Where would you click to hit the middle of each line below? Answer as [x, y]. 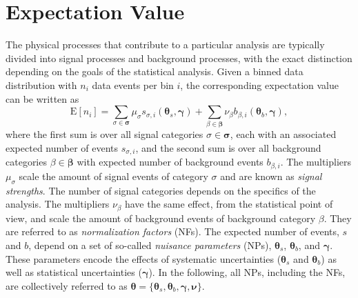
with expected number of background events [170, 162]
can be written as [42, 98]
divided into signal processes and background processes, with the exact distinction [179, 58]
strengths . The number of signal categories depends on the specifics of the [161, 190]
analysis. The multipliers [58, 204]
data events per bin [133, 85]
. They [338, 218]
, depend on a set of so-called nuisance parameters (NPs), [150, 245]
